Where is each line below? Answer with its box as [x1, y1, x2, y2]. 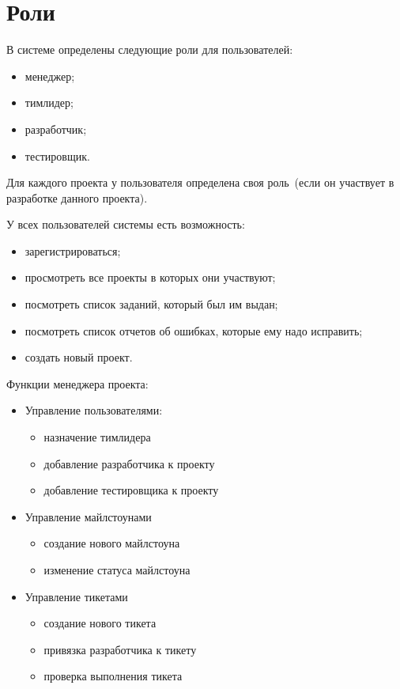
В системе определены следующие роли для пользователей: [6, 41, 293, 58]
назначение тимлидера [43, 429, 151, 445]
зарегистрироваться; [25, 242, 121, 259]
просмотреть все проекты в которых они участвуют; [25, 269, 276, 286]
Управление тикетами [25, 588, 128, 604]
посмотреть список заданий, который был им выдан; [25, 296, 278, 312]
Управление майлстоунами [25, 508, 152, 524]
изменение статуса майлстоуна [43, 562, 191, 577]
